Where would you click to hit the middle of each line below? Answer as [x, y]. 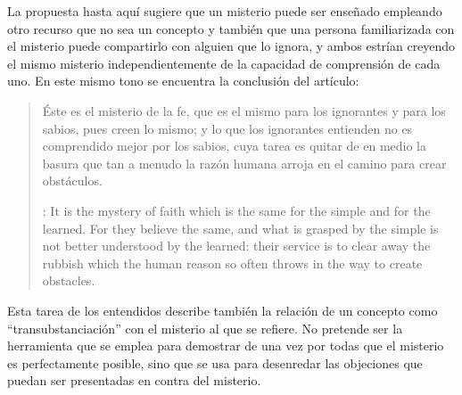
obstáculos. [72, 181]
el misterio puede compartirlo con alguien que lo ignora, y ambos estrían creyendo [231, 46]
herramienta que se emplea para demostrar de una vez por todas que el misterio [226, 346]
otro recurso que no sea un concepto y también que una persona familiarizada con [231, 28]
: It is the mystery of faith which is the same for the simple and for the [236, 210]
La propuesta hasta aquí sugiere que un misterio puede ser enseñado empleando [225, 11]
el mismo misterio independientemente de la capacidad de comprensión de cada [224, 63]
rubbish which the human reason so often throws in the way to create [232, 263]
